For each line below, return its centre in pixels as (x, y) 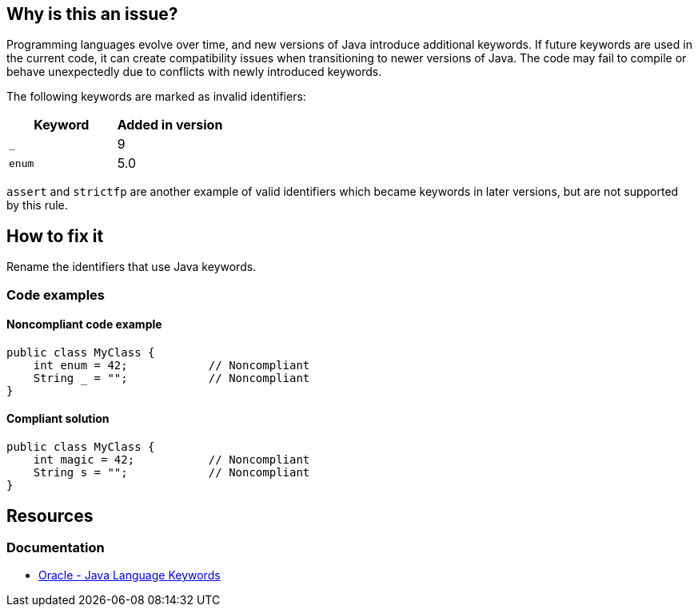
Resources (50, 515)
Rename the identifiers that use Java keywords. (132, 267)
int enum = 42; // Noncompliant (172, 365)
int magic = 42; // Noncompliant (172, 460)
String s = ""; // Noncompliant (172, 473)
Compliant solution (58, 419)
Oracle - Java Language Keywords (130, 575)
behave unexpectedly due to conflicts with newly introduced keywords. (194, 72)
